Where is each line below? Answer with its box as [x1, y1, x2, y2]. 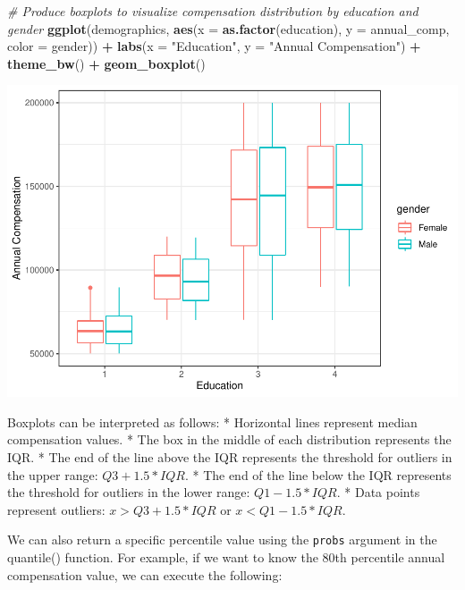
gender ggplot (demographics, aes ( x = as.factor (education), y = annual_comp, [7, 19, 450, 38]
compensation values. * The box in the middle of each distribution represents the [7, 430, 452, 449]
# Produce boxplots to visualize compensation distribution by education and [7, 2, 418, 20]
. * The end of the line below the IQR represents [184, 465, 452, 484]
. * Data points [336, 483, 420, 501]
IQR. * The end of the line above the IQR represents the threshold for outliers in [7, 448, 452, 467]
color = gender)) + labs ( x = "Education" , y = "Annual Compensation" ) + [7, 37, 421, 55]
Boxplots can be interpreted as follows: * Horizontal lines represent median [7, 412, 418, 431]
